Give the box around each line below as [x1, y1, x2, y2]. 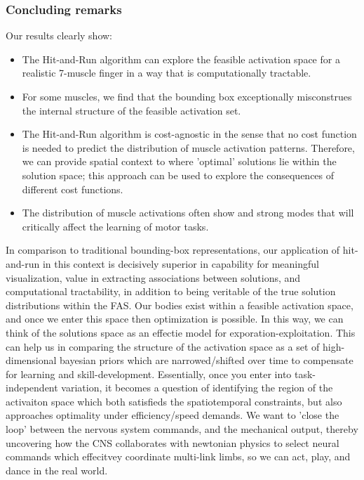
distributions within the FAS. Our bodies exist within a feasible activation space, [6, 297, 353, 312]
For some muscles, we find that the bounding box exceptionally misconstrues [22, 89, 352, 103]
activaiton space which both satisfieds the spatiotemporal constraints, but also [6, 394, 342, 408]
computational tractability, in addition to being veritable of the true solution [6, 284, 336, 299]
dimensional [6, 353, 57, 368]
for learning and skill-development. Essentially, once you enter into [6, 366, 292, 381]
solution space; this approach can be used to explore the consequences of [22, 167, 335, 182]
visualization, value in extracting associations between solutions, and [6, 270, 301, 285]
